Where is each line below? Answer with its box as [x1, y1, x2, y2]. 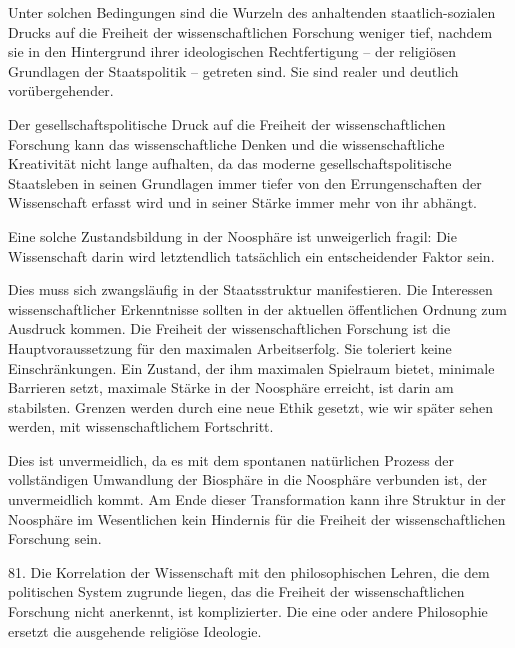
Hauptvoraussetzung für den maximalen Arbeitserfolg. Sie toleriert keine [8, 337, 452, 358]
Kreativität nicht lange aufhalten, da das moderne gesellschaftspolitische [8, 153, 452, 174]
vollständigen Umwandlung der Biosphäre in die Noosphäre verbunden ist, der [8, 469, 488, 490]
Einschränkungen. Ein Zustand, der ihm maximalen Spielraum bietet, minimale [8, 357, 495, 378]
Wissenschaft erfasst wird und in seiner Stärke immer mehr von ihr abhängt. [8, 192, 477, 213]
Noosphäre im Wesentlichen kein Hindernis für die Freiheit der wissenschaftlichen [8, 508, 506, 529]
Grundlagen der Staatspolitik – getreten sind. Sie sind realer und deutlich [8, 60, 459, 81]
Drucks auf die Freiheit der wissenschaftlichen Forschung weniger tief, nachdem [8, 21, 493, 42]
